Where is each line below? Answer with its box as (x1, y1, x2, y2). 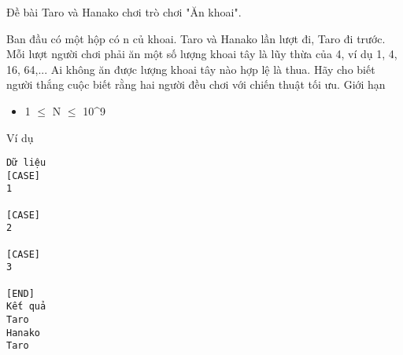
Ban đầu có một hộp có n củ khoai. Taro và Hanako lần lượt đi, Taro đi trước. (6, 30, 386, 46)
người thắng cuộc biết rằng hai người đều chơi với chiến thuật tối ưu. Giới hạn (6, 76, 386, 93)
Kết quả (6, 301, 46, 313)
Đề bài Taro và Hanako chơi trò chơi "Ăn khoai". (6, 4, 242, 20)
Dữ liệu (6, 157, 46, 169)
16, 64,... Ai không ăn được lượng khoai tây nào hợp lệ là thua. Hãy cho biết (6, 60, 375, 77)
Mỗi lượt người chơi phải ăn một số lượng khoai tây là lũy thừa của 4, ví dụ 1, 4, (6, 46, 397, 62)
